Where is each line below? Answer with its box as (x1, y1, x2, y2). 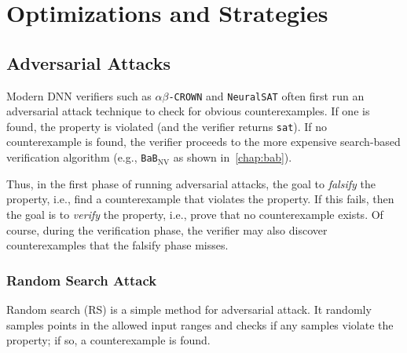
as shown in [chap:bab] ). (173, 149, 292, 166)
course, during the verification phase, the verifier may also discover (6, 221, 328, 238)
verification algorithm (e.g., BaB (6, 149, 158, 166)
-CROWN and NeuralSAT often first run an (168, 87, 365, 104)
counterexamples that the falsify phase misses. (6, 237, 229, 253)
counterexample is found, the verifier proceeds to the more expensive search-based (6, 133, 401, 150)
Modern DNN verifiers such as (6, 87, 152, 104)
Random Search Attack (6, 270, 157, 289)
